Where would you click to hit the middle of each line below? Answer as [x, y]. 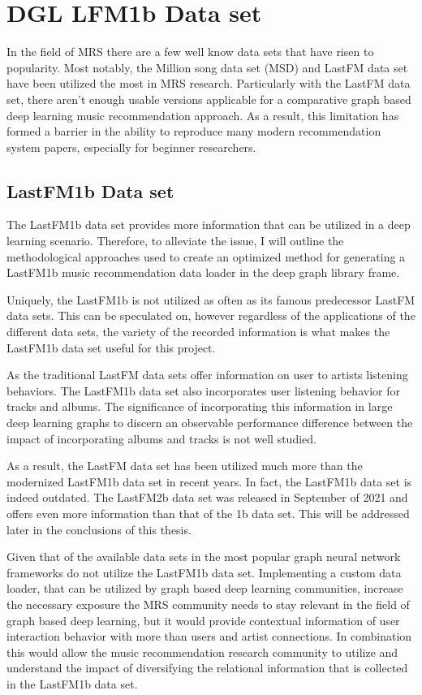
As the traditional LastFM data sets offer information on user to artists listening [207, 375]
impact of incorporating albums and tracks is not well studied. [161, 438]
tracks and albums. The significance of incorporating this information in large [200, 406]
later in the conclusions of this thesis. [99, 529]
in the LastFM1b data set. [72, 683]
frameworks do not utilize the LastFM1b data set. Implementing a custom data [204, 572]
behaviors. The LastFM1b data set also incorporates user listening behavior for [203, 390]
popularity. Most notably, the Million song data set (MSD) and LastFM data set [207, 67]
